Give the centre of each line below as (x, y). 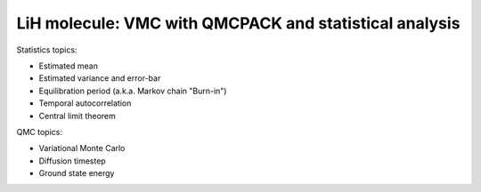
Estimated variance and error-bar (100, 78)
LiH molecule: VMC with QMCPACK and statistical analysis (238, 23)
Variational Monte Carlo (82, 148)
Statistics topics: (47, 50)
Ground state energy (77, 173)
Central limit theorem (77, 116)
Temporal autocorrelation (85, 103)
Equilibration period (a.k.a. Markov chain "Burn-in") (133, 91)
